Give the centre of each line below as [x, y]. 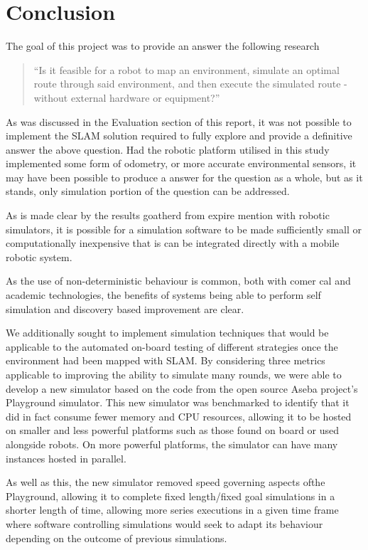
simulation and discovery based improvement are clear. [125, 308]
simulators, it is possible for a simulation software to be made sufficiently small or [184, 229]
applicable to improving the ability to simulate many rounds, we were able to [174, 374]
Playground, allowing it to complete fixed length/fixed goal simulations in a [171, 496]
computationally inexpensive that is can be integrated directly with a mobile [173, 243]
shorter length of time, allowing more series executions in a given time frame [172, 510]
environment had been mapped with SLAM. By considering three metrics [166, 360]
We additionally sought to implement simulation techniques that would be [167, 333]
